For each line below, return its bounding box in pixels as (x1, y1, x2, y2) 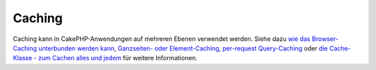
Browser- (311, 35, 339, 43)
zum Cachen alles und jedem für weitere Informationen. (38, 54, 198, 62)
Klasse (13, 54, 33, 62)
